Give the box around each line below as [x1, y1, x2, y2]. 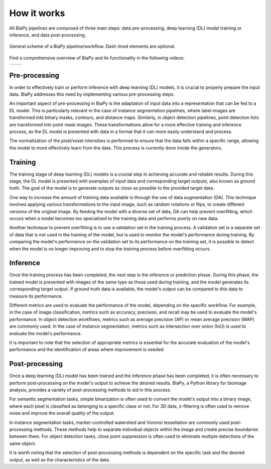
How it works [9, 8, 65, 19]
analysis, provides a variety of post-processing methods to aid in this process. [9, 387, 172, 393]
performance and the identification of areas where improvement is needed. [9, 347, 165, 353]
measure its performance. [9, 293, 63, 299]
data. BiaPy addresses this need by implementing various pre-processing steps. [9, 91, 175, 97]
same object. [9, 440, 36, 446]
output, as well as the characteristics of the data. [9, 456, 110, 462]
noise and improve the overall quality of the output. [9, 410, 115, 416]
